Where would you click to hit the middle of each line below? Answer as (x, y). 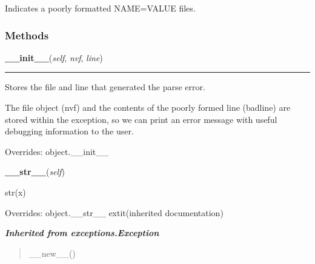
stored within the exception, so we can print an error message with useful (141, 119)
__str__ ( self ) (35, 172)
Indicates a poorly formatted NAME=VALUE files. (100, 8)
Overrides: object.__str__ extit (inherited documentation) (114, 212)
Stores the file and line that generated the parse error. (105, 87)
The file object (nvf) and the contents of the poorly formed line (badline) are (148, 107)
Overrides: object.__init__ (57, 151)
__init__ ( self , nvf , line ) (54, 57)
